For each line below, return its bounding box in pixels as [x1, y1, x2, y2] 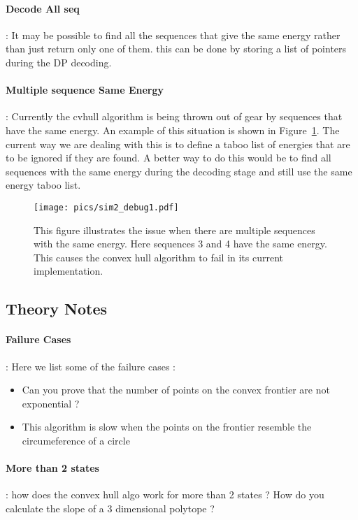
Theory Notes [6, 298, 108, 319]
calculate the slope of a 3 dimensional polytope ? [6, 500, 215, 515]
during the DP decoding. [6, 55, 112, 69]
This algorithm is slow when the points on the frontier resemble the [22, 419, 312, 434]
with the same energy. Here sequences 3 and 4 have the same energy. [34, 236, 327, 251]
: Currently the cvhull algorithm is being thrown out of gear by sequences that [6, 109, 343, 124]
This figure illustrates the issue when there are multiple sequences [34, 222, 315, 237]
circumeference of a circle [22, 433, 130, 447]
